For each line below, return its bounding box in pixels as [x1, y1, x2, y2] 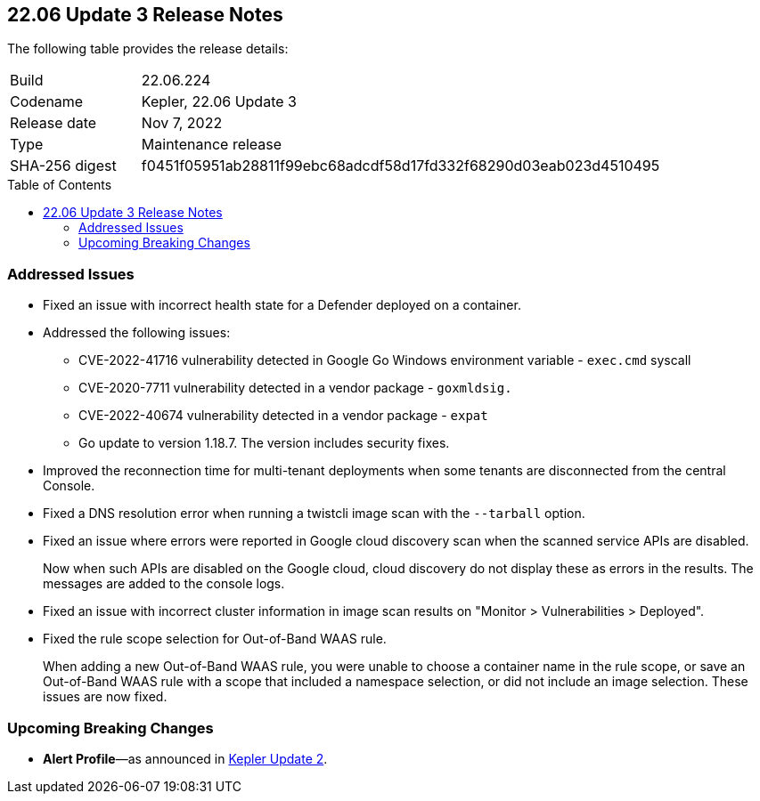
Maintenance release [141, 135, 282, 154]
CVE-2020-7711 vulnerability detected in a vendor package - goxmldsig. [78, 380, 512, 396]
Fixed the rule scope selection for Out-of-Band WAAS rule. [43, 631, 387, 647]
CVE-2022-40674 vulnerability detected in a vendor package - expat [78, 408, 488, 424]
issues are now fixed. [43, 689, 168, 705]
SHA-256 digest [10, 157, 117, 175]
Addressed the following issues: [43, 325, 231, 341]
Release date [10, 114, 97, 133]
